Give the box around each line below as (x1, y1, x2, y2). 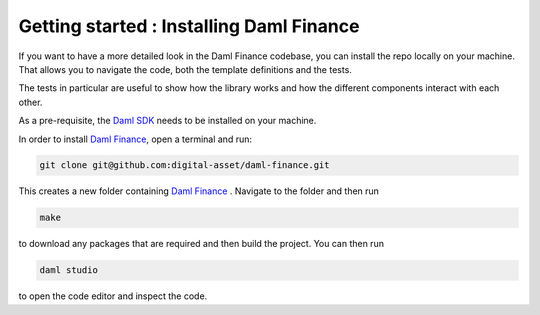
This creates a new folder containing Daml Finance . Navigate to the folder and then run (18, 185, 380, 197)
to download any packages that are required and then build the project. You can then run (18, 238, 385, 250)
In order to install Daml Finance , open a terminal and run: (18, 133, 253, 145)
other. (18, 96, 43, 108)
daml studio (39, 265, 99, 276)
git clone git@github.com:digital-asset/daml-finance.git (39, 160, 330, 171)
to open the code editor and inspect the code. (18, 290, 208, 302)
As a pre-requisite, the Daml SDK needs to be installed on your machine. (18, 115, 317, 127)
